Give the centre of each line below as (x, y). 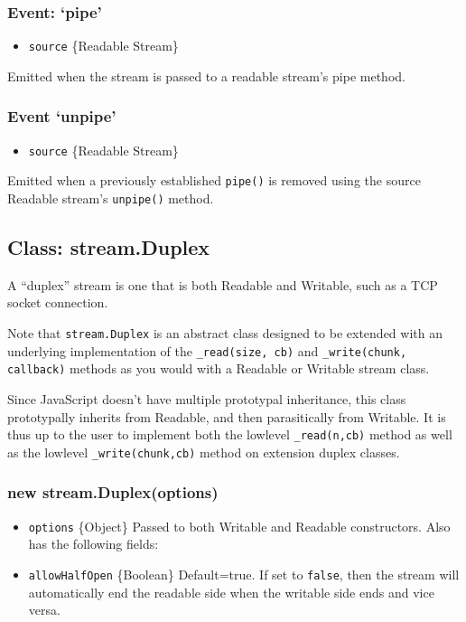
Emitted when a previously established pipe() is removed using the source (214, 180)
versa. (44, 610)
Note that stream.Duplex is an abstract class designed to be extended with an (225, 333)
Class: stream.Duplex (109, 247)
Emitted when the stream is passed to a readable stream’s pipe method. (206, 75)
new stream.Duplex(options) (113, 492)
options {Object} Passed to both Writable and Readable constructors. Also (239, 526)
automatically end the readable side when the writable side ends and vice (231, 592)
